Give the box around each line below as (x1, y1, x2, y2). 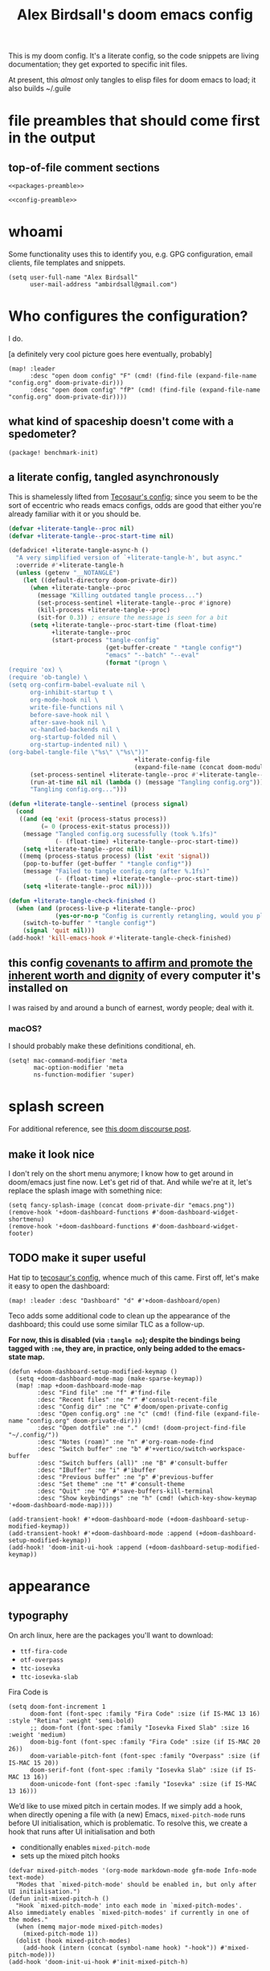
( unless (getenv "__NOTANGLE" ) (15, 569, 121, 577)
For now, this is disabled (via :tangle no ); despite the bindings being (8, 1334, 241, 1344)
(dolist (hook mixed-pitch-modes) (15, 1936, 131, 1944)
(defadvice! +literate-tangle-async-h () (8, 547, 149, 555)
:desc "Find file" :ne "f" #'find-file (37, 1388, 171, 1396)
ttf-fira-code (19, 1647, 67, 1655)
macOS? (8, 1022, 43, 1034)
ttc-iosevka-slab (19, 1673, 79, 1681)
